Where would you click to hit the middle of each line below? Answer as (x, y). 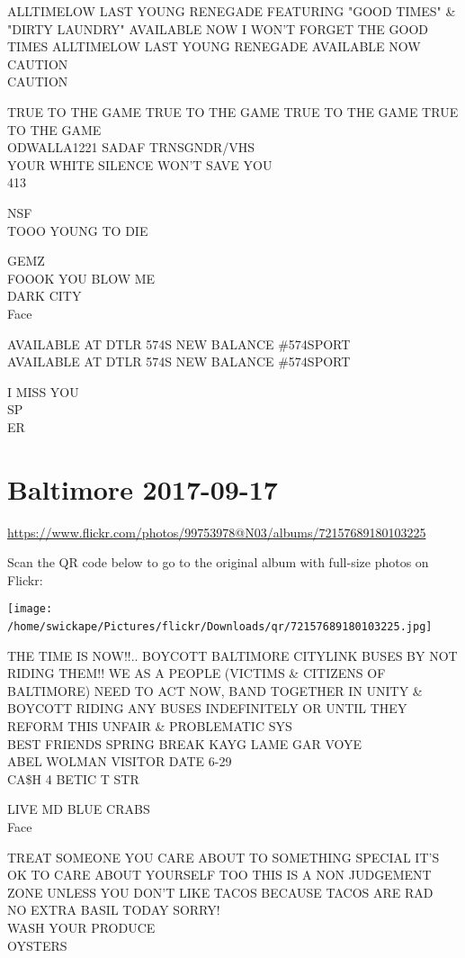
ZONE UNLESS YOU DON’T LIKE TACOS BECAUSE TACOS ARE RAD (220, 892)
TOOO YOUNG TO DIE (78, 230)
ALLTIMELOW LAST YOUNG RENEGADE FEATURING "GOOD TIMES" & (232, 11)
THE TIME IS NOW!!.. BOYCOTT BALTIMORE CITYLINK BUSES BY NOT (232, 655)
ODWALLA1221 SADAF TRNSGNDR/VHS (131, 147)
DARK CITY (45, 296)
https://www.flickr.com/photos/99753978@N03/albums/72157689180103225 (217, 532)
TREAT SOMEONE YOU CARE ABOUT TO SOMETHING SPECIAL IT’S (224, 857)
